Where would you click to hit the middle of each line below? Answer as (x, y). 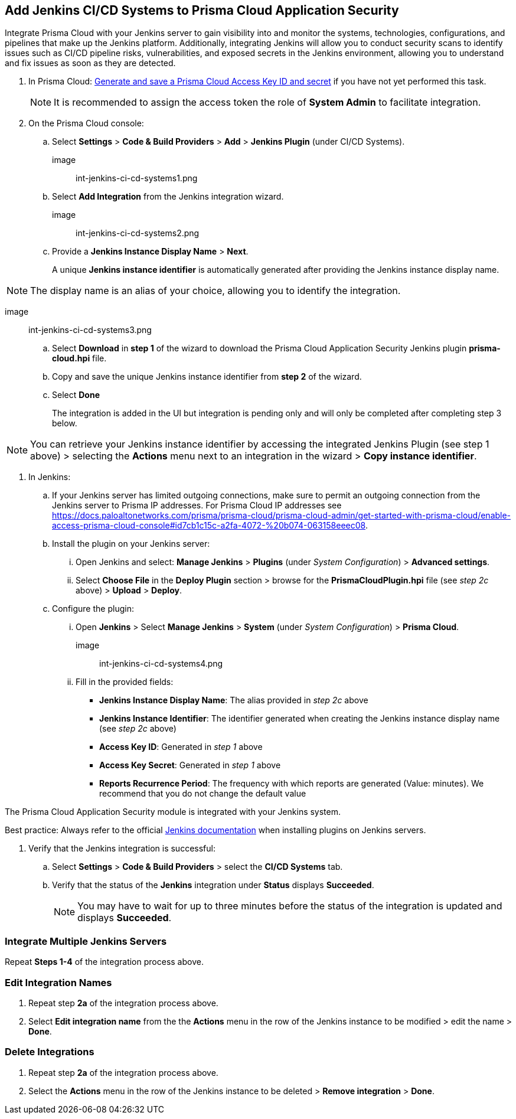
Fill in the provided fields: (125, 682)
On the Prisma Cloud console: (86, 123)
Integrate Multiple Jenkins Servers (86, 941)
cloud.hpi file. (79, 358)
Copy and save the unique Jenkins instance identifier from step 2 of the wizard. (207, 377)
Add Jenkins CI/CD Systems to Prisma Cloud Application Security (202, 10)
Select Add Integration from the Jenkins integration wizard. (168, 197)
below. (65, 423)
